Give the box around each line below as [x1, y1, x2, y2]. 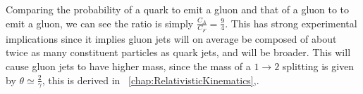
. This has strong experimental [225, 15, 357, 30]
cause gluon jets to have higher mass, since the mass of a [6, 59, 251, 74]
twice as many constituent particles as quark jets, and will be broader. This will [6, 45, 351, 60]
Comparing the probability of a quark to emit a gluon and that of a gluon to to [6, 2, 350, 16]
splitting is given [282, 59, 355, 74]
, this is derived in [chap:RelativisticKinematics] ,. [42, 72, 259, 87]
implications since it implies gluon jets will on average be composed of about [6, 31, 337, 46]
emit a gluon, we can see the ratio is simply [6, 15, 194, 30]
